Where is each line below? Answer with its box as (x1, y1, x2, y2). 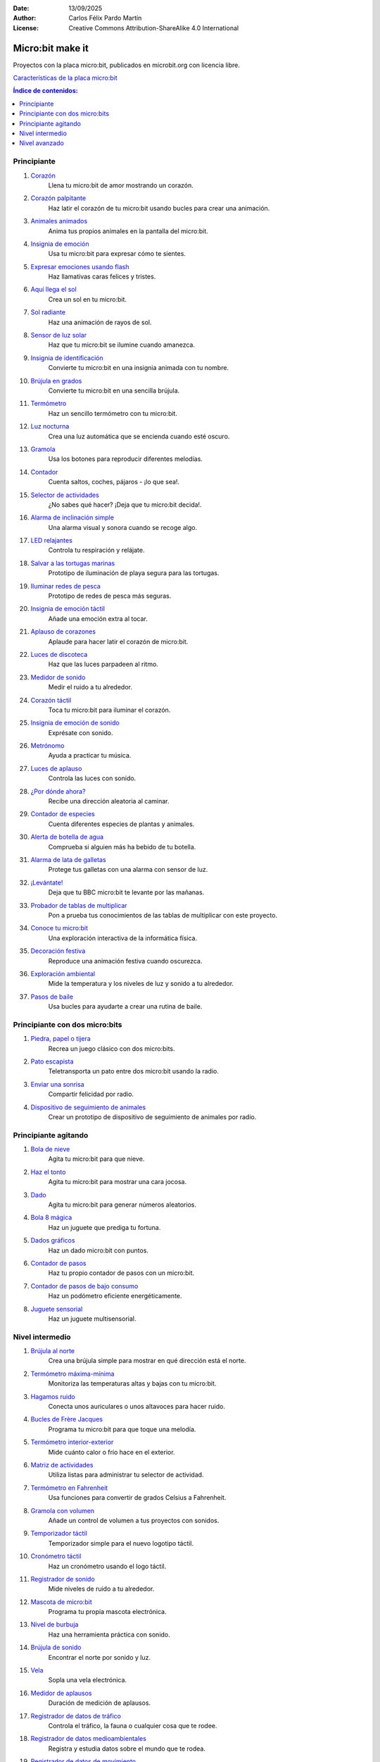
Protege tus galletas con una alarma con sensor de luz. (48, 865, 208, 874)
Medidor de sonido (30, 673, 86, 682)
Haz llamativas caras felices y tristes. (48, 272, 156, 281)
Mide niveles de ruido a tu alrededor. (48, 1584, 155, 1593)
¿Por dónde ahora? (30, 787, 86, 796)
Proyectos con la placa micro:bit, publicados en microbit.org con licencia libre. (13, 61, 241, 69)
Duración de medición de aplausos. (48, 1699, 151, 1707)
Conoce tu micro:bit (30, 924, 88, 932)
